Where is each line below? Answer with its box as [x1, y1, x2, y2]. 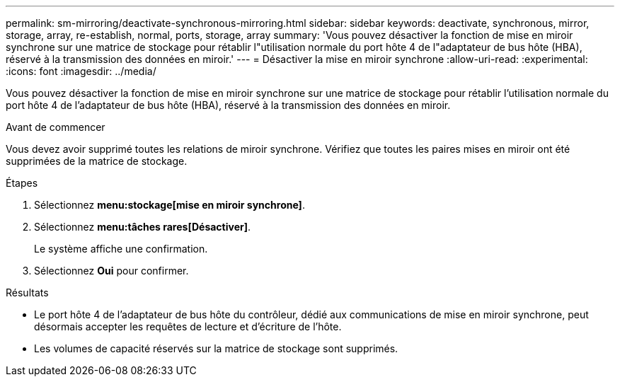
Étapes [6, 177, 38, 189]
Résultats [6, 286, 49, 299]
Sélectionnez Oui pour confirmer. [34, 265, 189, 277]
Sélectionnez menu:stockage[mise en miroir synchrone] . [34, 199, 305, 211]
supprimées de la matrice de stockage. [6, 155, 188, 167]
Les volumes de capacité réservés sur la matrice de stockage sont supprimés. [34, 342, 398, 354]
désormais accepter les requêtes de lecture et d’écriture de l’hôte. [34, 320, 342, 332]
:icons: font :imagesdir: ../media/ [6, 65, 156, 77]
